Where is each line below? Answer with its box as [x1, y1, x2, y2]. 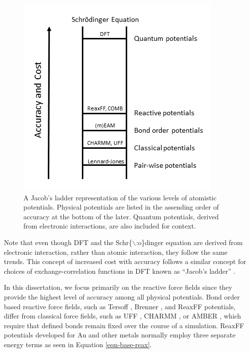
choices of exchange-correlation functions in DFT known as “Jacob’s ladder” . [4, 265, 236, 276]
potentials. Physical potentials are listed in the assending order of [23, 202, 219, 212]
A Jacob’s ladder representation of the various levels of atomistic [23, 192, 217, 202]
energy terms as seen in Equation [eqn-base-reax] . [4, 339, 152, 349]
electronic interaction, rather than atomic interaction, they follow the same [4, 247, 228, 257]
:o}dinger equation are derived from [136, 237, 243, 247]
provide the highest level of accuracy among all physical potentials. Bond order [4, 291, 240, 301]
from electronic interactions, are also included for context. [23, 221, 196, 231]
